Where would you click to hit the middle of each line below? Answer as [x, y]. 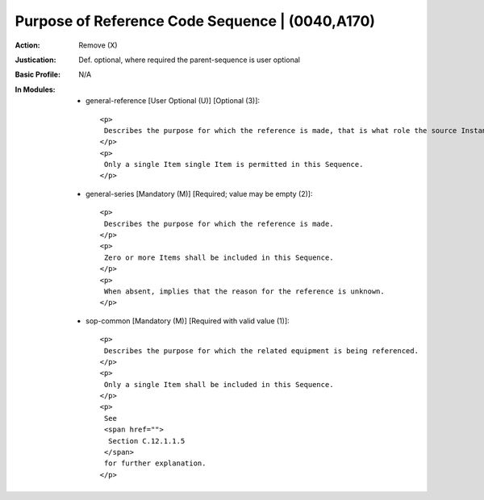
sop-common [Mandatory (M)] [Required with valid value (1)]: [188, 321]
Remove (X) [98, 45]
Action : [27, 45]
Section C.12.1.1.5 [146, 441]
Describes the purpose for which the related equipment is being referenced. [261, 350]
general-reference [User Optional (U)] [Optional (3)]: [173, 101]
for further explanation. [155, 463]
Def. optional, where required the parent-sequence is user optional [189, 60]
